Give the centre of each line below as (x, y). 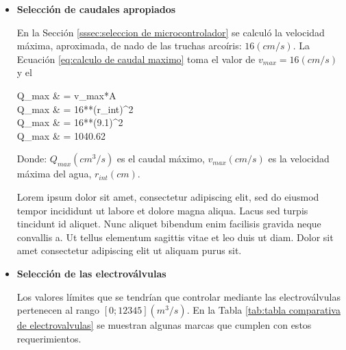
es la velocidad (299, 159)
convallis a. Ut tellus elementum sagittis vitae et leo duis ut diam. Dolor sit (175, 237)
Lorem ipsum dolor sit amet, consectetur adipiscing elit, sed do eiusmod (168, 196)
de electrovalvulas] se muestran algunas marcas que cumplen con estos (164, 325)
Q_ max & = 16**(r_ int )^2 (75, 109)
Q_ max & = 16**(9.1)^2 (70, 122)
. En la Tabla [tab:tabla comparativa (263, 310)
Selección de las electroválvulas (91, 273)
